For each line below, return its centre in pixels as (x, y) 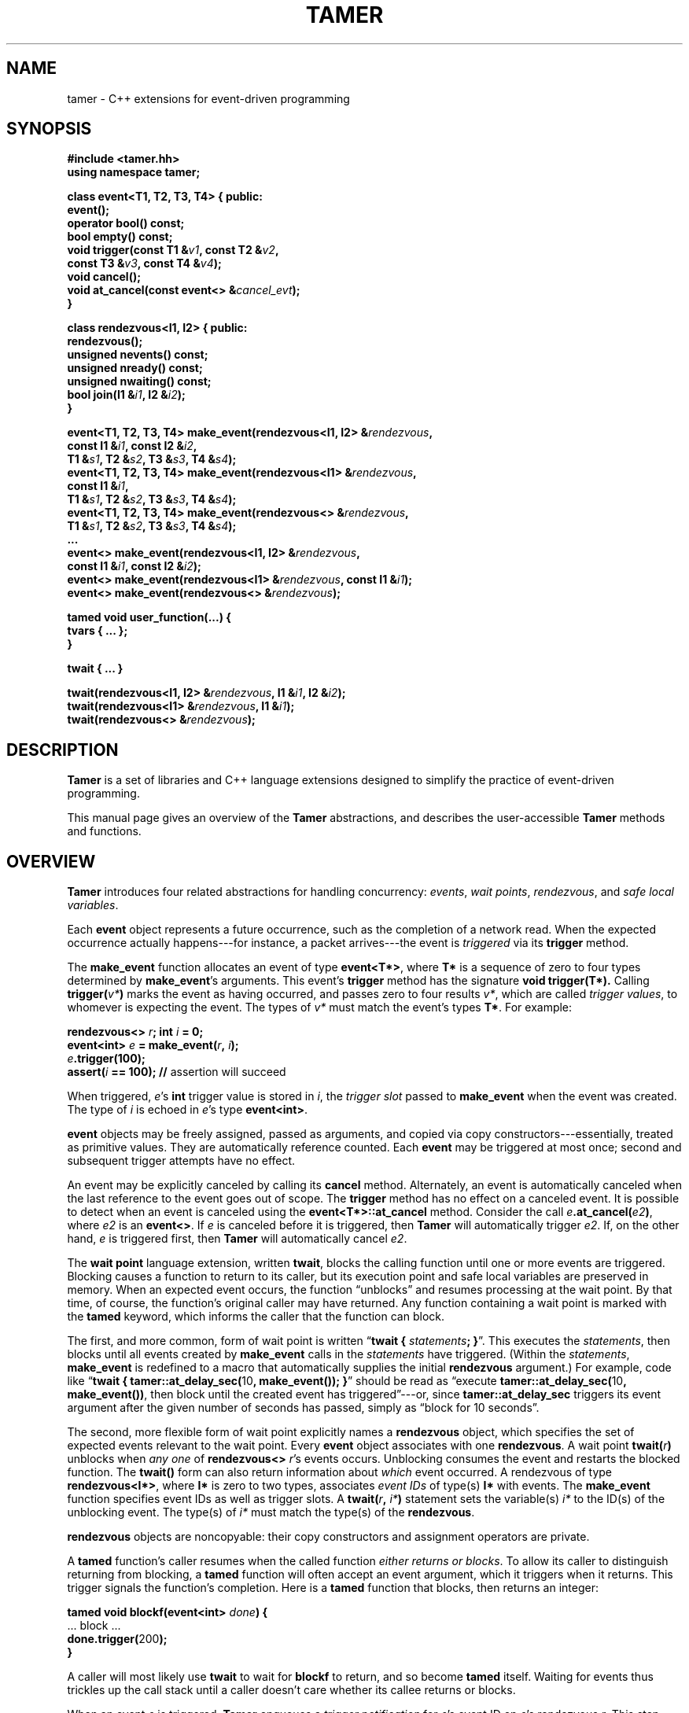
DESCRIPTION (63, 750)
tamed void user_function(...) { (149, 617)
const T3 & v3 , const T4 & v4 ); (144, 263)
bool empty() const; (120, 237)
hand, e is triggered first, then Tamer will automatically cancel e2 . (237, 1239)
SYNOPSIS (49, 129)
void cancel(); (104, 277)
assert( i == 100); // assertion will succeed (177, 1072)
